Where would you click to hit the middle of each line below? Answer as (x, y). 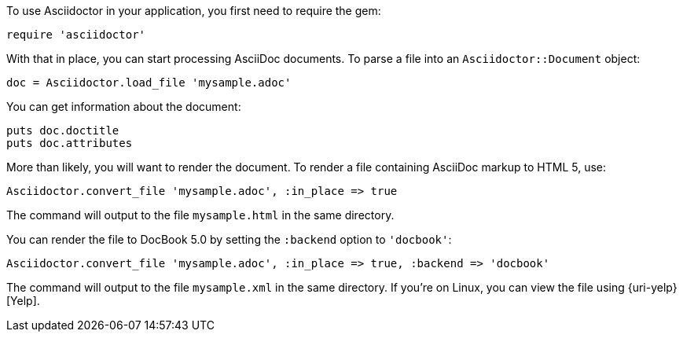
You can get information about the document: (124, 107)
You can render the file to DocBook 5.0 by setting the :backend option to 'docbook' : (229, 239)
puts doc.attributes (70, 143)
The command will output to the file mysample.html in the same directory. (200, 215)
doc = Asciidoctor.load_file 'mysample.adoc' (149, 83)
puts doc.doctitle (63, 130)
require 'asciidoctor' (76, 35)
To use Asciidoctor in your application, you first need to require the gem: (194, 11)
